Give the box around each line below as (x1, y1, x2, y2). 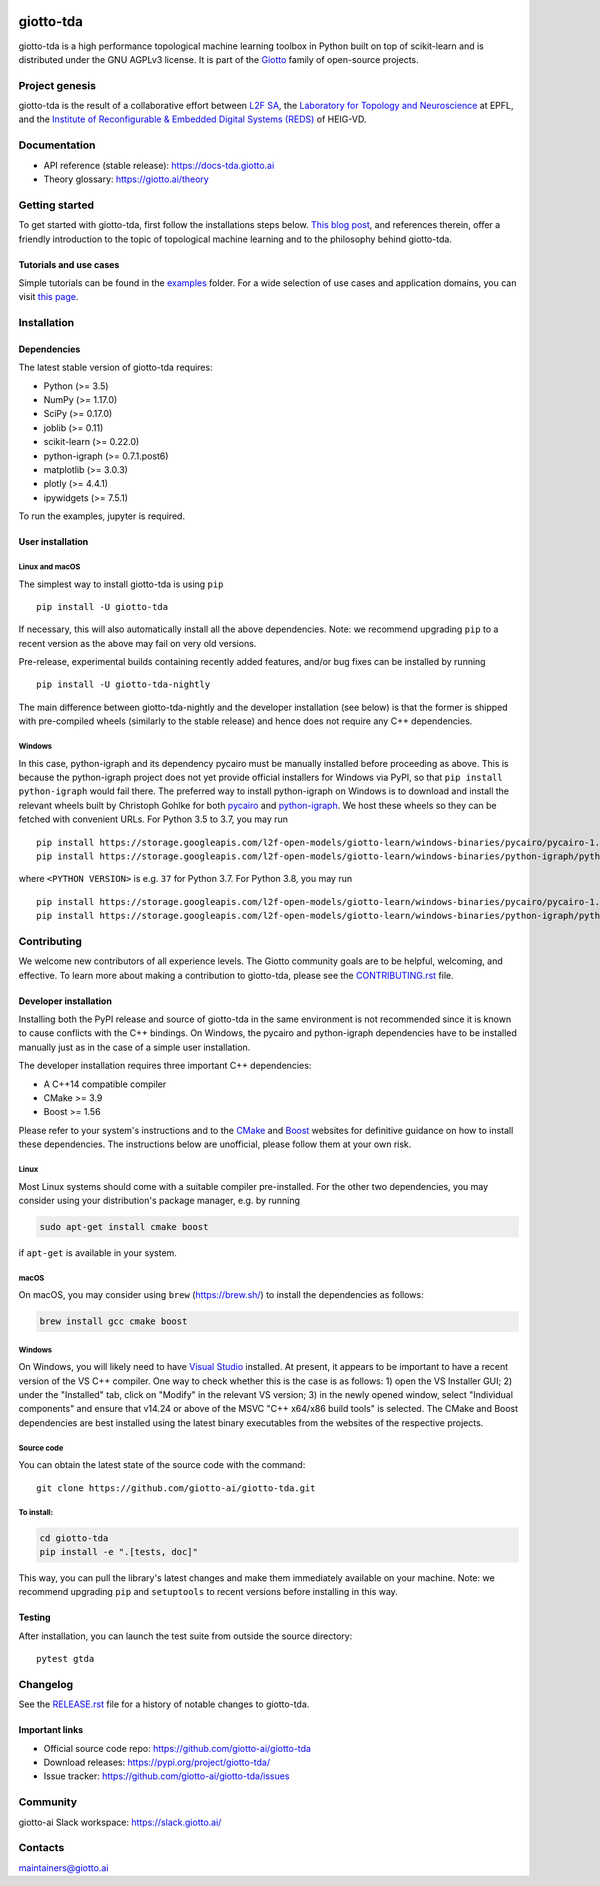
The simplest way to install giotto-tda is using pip (18, 578, 224, 590)
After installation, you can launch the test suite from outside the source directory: (18, 1630, 353, 1642)
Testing (18, 1611, 51, 1624)
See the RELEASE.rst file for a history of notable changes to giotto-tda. (18, 1698, 310, 1710)
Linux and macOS (18, 561, 81, 572)
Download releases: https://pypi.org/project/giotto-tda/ (43, 1756, 271, 1769)
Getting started (18, 198, 95, 212)
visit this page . (18, 291, 79, 303)
